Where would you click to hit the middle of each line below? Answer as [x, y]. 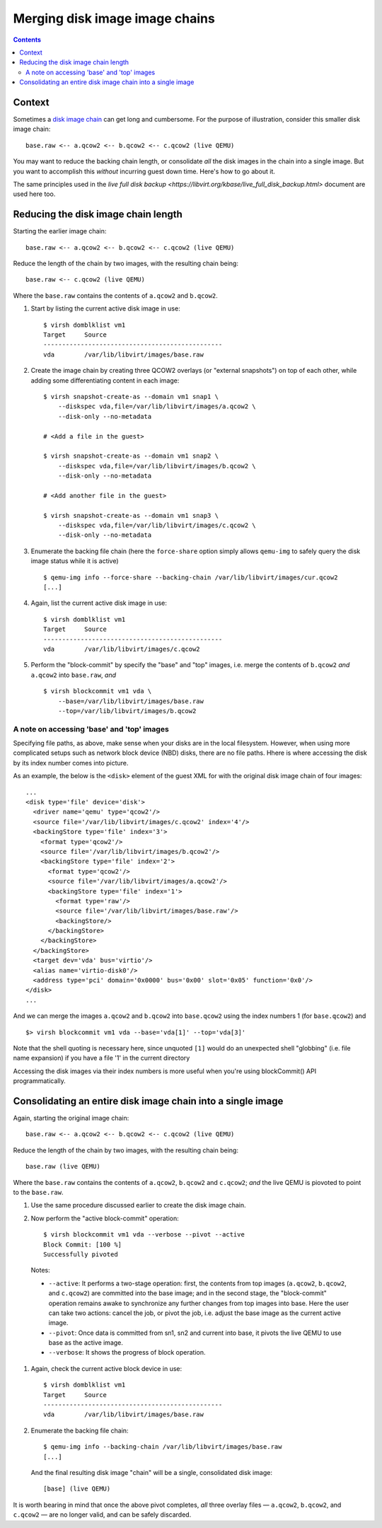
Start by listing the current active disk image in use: [105, 308]
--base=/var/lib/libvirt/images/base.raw [131, 701]
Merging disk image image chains [114, 18]
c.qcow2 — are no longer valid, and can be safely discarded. [102, 1515]
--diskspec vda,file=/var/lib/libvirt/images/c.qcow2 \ [157, 526]
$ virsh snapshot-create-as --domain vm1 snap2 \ [131, 456]
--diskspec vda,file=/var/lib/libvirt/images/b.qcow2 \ [157, 466]
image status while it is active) [75, 561]
